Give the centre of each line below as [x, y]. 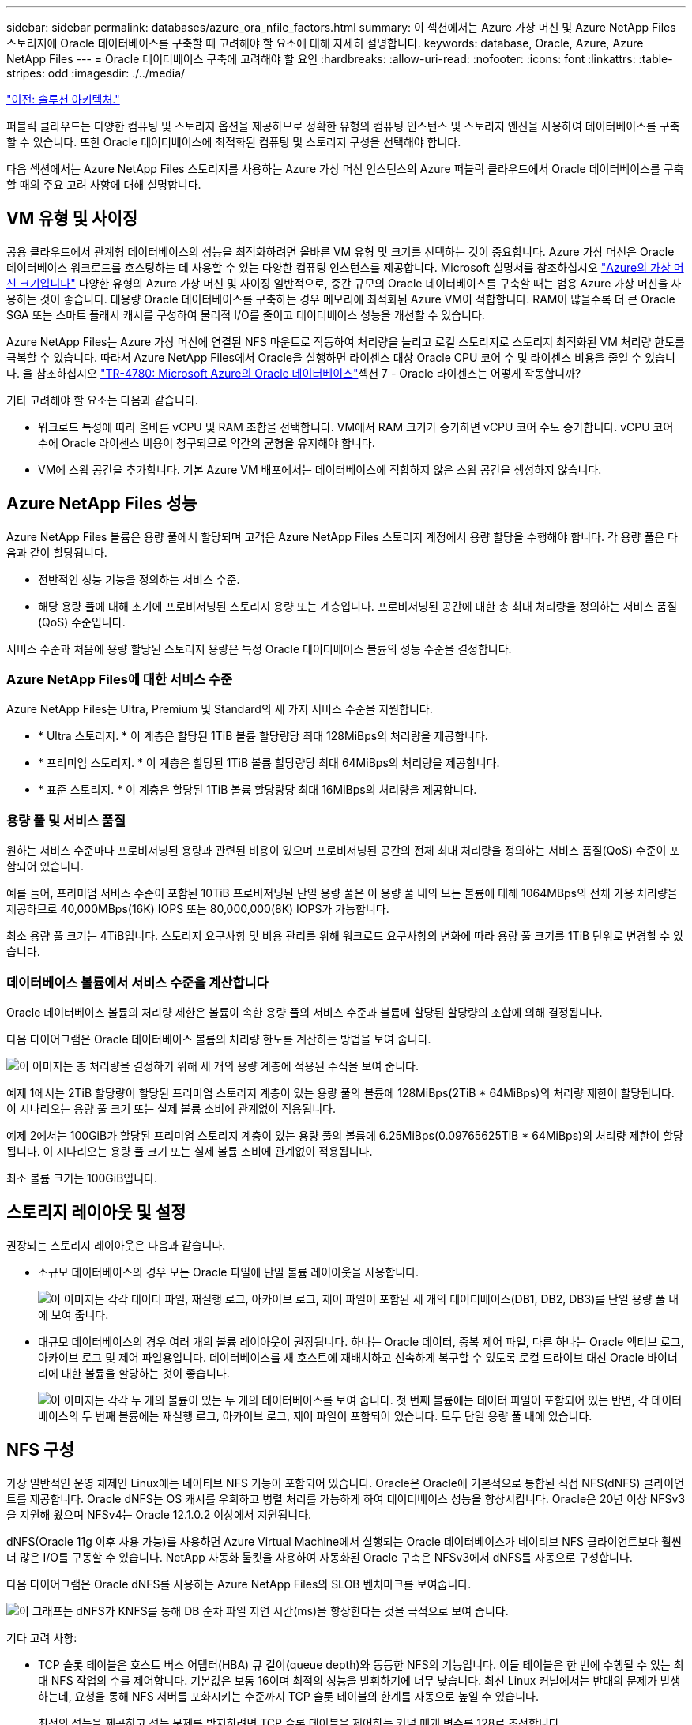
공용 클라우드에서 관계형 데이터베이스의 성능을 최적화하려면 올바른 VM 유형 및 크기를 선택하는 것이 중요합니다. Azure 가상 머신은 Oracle [340, 251]
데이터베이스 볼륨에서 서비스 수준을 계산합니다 [137, 982]
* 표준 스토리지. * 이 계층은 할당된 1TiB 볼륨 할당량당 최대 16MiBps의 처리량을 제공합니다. [258, 790]
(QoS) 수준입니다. [82, 622]
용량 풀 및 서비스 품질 [66, 820]
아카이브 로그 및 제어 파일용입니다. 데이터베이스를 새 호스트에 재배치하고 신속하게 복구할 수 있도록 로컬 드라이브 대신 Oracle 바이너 [358, 1357]
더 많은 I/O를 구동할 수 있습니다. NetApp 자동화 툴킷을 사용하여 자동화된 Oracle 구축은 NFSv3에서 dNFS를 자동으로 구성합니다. [320, 1557]
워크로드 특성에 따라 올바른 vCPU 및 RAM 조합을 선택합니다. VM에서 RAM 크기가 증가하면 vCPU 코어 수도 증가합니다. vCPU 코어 [356, 427]
